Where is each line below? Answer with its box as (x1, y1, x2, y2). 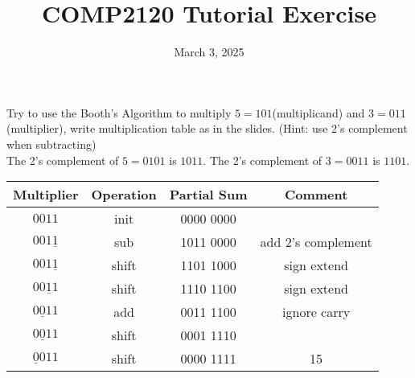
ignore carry (282, 302, 351, 322)
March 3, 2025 (174, 43, 244, 60)
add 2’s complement (260, 232, 372, 252)
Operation (91, 185, 157, 204)
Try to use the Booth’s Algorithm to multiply (6, 104, 232, 121)
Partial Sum (169, 185, 248, 204)
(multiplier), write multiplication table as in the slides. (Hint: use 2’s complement (6, 120, 408, 137)
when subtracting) (6, 135, 97, 152)
